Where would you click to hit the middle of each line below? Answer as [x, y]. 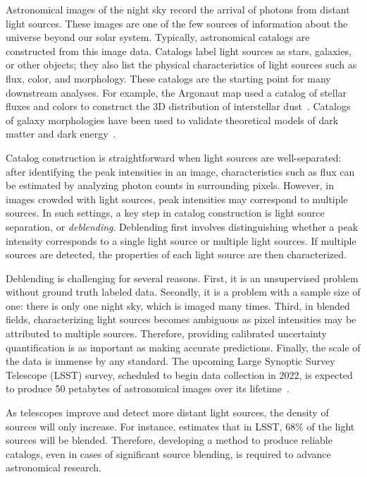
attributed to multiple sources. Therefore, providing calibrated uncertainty [166, 333]
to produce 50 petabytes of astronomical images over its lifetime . [148, 388]
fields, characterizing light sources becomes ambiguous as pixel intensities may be [181, 319]
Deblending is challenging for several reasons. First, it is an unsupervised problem [182, 278]
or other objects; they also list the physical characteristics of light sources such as [181, 65]
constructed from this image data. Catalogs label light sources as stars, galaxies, [179, 50]
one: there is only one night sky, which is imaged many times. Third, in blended [178, 305]
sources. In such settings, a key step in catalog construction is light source [165, 213]
